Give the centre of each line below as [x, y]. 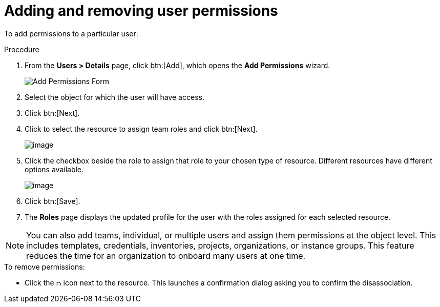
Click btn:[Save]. [53, 201]
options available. [54, 169]
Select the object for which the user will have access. [114, 97]
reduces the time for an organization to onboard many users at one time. [166, 255]
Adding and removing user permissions [141, 11]
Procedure [22, 49]
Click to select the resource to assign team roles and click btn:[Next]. [141, 129]
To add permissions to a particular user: [71, 33]
